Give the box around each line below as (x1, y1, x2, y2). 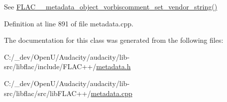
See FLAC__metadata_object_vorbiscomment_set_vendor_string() (4, 1, 218, 11)
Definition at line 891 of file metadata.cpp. (4, 18, 133, 28)
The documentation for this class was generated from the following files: (4, 35, 224, 45)
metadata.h (96, 61, 131, 72)
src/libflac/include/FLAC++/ (4, 61, 97, 72)
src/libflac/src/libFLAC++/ (4, 88, 91, 98)
